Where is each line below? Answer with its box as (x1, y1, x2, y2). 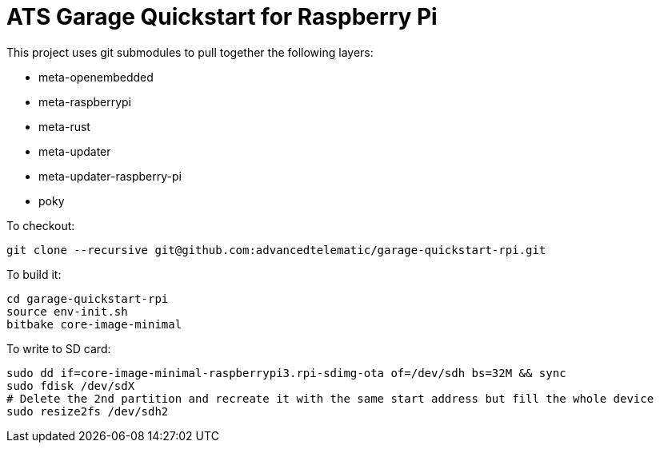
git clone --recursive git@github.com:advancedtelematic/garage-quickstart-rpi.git (6, 243, 546, 256)
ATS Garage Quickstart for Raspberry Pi (6, 3, 438, 30)
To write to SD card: (6, 341, 111, 356)
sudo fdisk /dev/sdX (6, 379, 135, 392)
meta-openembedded (38, 70, 154, 84)
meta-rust (38, 119, 90, 133)
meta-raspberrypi (38, 94, 132, 109)
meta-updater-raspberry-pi (38, 169, 182, 183)
